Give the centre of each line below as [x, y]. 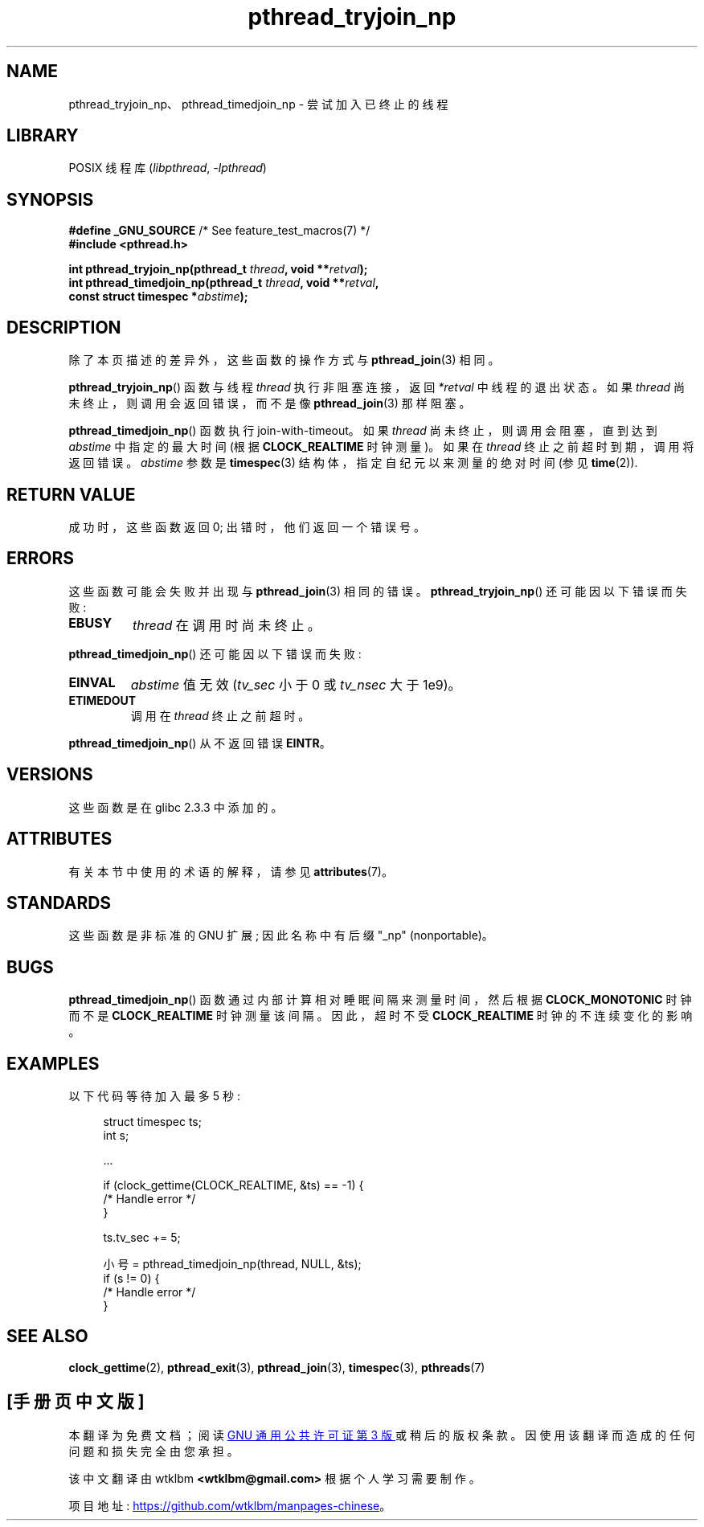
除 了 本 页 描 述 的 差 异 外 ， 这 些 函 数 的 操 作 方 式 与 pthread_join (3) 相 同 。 [284, 360]
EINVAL [92, 682]
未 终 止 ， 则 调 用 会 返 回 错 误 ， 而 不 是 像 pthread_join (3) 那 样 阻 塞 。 [270, 403]
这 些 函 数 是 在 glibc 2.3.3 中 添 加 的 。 [176, 807]
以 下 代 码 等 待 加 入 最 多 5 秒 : [154, 1096]
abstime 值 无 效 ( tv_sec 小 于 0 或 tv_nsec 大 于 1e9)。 [296, 684]
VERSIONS [50, 775]
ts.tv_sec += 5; [142, 1238]
